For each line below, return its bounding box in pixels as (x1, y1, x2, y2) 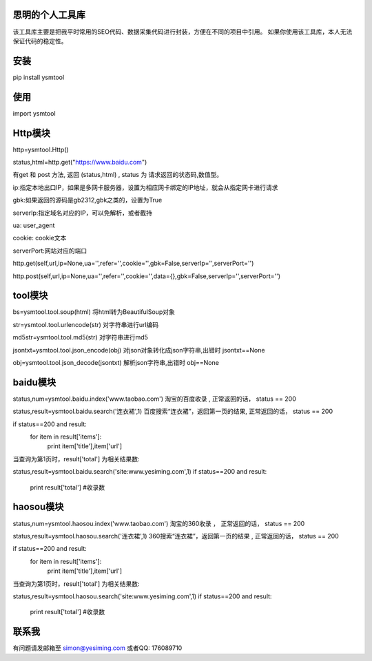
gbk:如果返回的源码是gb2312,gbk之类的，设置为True (12, 196, 163, 204)
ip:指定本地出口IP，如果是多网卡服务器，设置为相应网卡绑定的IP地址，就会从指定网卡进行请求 (12, 183, 278, 191)
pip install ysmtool (12, 73, 65, 81)
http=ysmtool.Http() (12, 145, 69, 154)
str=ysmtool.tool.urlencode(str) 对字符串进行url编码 (12, 320, 159, 328)
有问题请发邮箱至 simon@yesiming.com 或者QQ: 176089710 (12, 644, 183, 652)
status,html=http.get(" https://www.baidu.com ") (12, 158, 147, 167)
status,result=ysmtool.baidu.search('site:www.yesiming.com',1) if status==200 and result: (12, 468, 267, 476)
